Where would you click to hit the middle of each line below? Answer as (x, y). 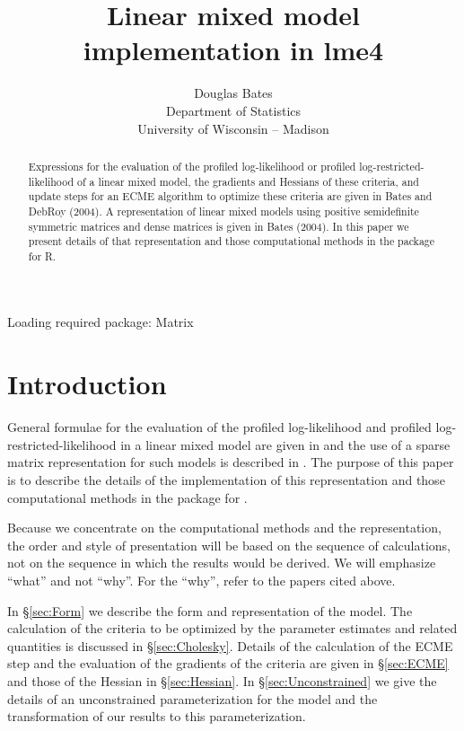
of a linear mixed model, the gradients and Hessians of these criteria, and (248, 181)
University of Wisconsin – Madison (233, 128)
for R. (42, 255)
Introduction (87, 384)
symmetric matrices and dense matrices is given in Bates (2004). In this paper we (219, 226)
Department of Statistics (233, 110)
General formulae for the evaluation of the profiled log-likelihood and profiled (219, 427)
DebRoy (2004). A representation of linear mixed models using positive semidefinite (223, 211)
